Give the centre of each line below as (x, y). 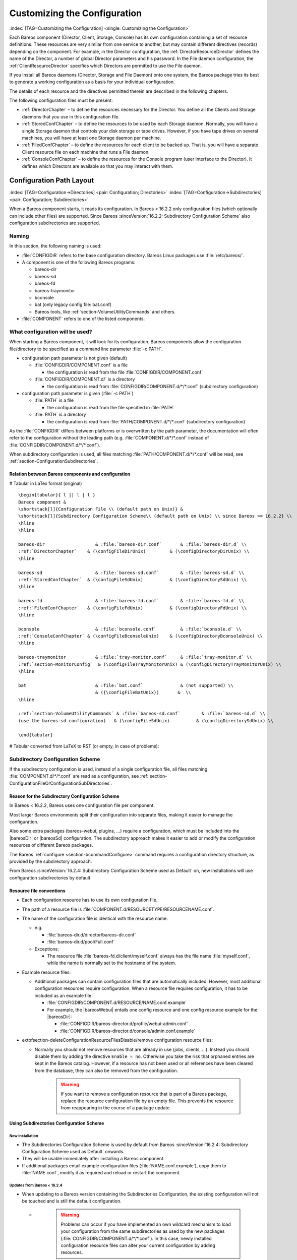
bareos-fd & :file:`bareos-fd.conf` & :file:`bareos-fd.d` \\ (131, 601)
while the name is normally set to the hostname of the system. (112, 963)
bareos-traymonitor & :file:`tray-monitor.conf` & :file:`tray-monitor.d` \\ (135, 657)
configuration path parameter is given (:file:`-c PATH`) (78, 393)
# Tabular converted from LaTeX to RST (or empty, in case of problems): (84, 746)
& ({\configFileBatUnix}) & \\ (143, 692)
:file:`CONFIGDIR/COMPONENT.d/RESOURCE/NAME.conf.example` (117, 1002)
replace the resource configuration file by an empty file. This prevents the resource (147, 1101)
